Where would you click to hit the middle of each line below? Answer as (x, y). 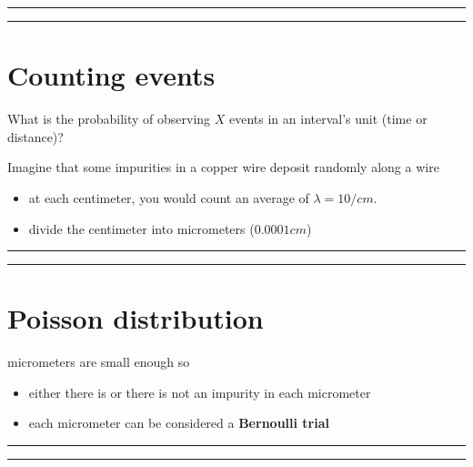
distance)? (35, 136)
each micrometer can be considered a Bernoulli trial (179, 423)
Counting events (111, 75)
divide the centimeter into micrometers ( (141, 228)
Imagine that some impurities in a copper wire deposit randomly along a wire (223, 167)
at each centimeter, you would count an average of (169, 197)
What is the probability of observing (109, 119)
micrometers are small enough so (99, 362)
